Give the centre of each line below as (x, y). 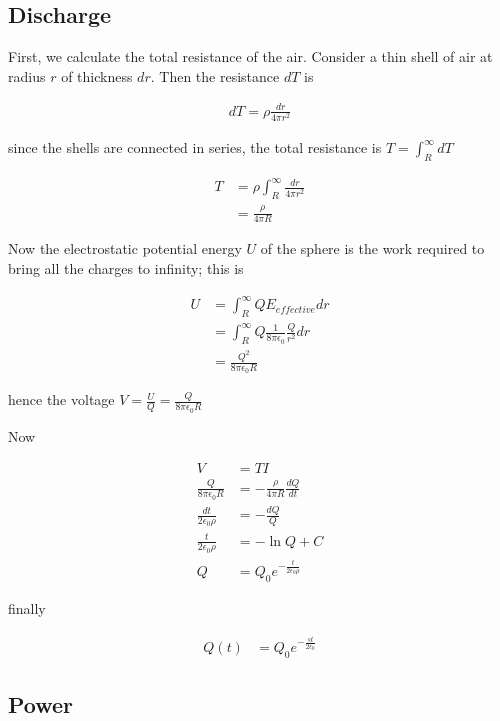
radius (27, 75)
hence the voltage (61, 399)
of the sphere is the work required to (372, 248)
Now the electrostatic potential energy (125, 248)
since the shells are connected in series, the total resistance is (195, 147)
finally (27, 607)
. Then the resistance (215, 75)
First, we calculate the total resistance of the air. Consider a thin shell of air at (250, 56)
